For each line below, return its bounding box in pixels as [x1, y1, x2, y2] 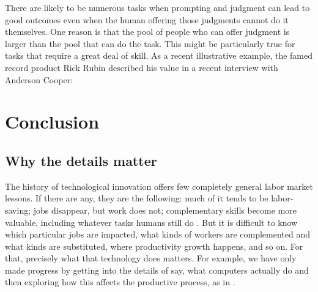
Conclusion [5, 109, 100, 134]
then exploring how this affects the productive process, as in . [5, 275, 235, 288]
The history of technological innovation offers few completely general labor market [5, 179, 313, 192]
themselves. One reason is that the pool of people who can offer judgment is [5, 25, 290, 38]
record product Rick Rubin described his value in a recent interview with [5, 61, 278, 73]
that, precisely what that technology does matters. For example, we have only [5, 252, 297, 264]
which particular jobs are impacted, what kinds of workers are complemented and [5, 228, 311, 241]
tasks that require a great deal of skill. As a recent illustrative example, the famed [5, 49, 312, 62]
